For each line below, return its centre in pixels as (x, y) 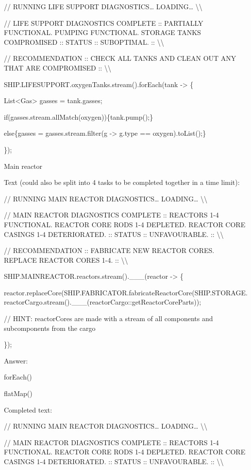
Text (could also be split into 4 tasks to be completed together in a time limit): (122, 182)
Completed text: (28, 409)
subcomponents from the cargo (50, 328)
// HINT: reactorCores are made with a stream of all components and (109, 318)
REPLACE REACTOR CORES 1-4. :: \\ (66, 260)
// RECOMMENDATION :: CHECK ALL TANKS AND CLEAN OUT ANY (120, 58)
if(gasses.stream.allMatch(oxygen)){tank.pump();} (79, 117)
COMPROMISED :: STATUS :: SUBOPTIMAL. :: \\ (84, 42)
